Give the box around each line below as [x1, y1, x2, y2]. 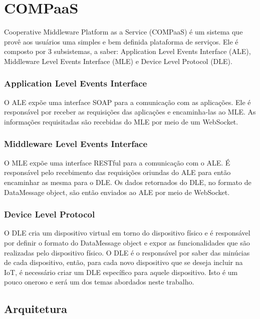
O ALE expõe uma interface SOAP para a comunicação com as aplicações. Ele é [4, 96, 251, 107]
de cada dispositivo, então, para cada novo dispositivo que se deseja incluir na [4, 257, 243, 267]
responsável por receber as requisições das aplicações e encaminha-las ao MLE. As [4, 106, 256, 117]
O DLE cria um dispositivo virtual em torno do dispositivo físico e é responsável [4, 227, 250, 238]
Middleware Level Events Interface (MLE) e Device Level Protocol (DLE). [4, 55, 232, 66]
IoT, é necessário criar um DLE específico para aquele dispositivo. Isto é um [4, 266, 238, 277]
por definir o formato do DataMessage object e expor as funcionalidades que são [4, 237, 250, 247]
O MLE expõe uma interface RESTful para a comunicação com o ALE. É [4, 157, 230, 167]
